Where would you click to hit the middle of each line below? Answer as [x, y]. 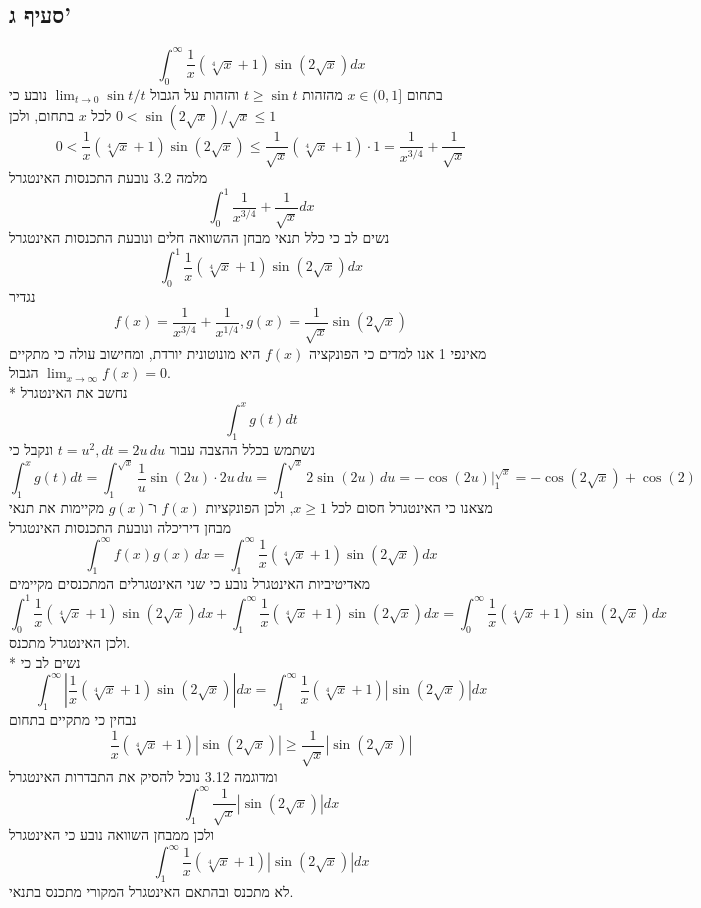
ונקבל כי [31, 448]
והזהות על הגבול [195, 93]
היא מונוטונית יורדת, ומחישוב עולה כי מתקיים [135, 352]
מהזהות [322, 93]
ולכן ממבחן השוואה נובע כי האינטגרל [112, 834]
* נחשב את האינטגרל [68, 391]
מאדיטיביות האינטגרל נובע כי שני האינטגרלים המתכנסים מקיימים [190, 583]
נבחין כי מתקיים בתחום [73, 719]
